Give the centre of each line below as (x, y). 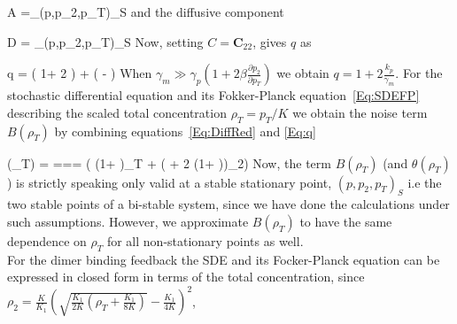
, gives (270, 41)
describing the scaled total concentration (117, 112)
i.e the (425, 182)
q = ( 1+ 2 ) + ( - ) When (80, 73)
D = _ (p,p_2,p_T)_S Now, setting (105, 41)
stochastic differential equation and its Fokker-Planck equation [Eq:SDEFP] (213, 95)
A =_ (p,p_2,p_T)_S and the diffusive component (146, 12)
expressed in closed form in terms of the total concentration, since (186, 277)
